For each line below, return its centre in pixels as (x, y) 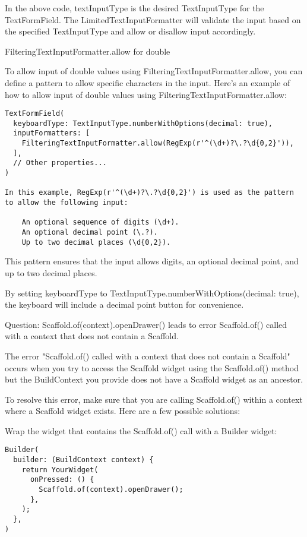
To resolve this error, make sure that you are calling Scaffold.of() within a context (154, 399)
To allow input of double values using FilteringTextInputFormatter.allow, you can (154, 71)
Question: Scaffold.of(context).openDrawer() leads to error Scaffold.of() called (146, 324)
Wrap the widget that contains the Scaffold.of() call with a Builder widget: (141, 430)
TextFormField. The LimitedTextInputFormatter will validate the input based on (153, 19)
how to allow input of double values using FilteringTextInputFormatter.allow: (146, 94)
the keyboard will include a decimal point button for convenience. (124, 304)
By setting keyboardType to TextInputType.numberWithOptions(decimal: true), (152, 293)
